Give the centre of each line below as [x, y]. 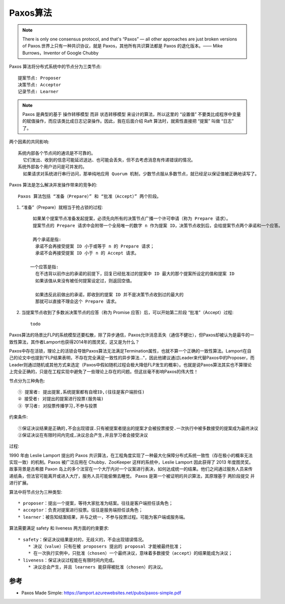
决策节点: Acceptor [40, 85]
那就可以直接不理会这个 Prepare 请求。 [77, 302]
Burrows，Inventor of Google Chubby [61, 53]
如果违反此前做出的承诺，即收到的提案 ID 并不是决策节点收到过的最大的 [110, 294]
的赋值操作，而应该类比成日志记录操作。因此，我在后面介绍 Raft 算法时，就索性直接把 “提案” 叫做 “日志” [128, 121]
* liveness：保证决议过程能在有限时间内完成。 [68, 560]
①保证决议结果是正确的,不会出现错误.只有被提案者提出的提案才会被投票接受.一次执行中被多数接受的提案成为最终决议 [138, 428]
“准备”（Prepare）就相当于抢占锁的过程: [62, 207]
